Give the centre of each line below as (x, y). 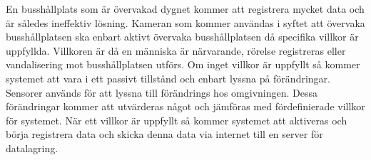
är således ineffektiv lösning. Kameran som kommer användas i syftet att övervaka (185, 22)
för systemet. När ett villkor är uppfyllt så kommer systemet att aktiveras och (177, 120)
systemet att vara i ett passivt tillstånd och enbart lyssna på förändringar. (168, 78)
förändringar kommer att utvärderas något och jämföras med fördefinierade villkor (185, 106)
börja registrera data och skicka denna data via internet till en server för (164, 134)
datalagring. (32, 148)
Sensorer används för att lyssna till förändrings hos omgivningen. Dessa (162, 92)
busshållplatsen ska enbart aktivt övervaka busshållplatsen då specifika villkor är (182, 37)
